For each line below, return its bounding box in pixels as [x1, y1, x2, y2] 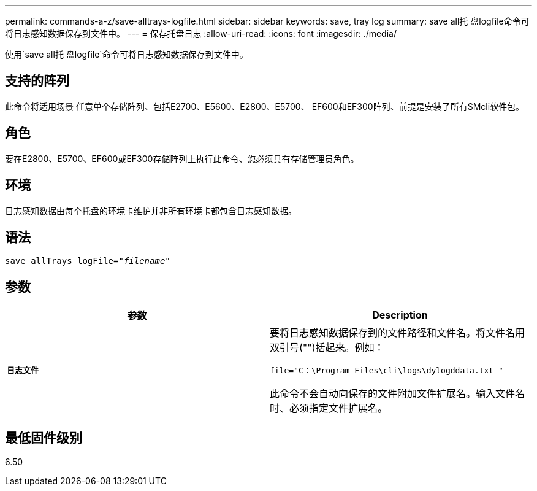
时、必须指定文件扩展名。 [270, 402, 388, 415]
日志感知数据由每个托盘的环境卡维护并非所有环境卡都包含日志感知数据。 [5, 205, 297, 216]
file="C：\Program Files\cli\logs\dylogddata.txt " [270, 366, 503, 376]
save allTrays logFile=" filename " [5, 256, 170, 266]
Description [372, 309, 428, 322]
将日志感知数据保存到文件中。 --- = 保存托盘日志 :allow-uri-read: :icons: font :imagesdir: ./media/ [5, 28, 397, 39]
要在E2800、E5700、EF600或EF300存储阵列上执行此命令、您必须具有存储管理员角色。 [5, 153, 359, 164]
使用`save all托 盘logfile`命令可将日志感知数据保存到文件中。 [5, 49, 248, 60]
